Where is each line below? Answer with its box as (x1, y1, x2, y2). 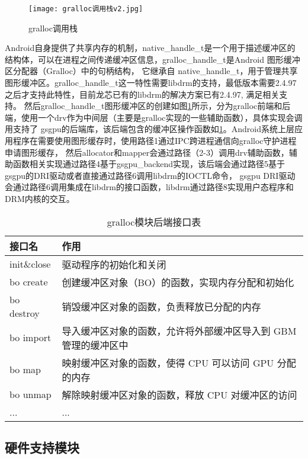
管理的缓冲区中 (62, 338, 129, 352)
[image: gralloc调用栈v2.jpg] (28, 5, 143, 13)
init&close (9, 257, 51, 271)
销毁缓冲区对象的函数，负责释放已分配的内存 (62, 299, 261, 313)
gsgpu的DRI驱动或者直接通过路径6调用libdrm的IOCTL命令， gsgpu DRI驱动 (5, 169, 296, 181)
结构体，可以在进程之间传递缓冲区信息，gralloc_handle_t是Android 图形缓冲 (5, 53, 300, 65)
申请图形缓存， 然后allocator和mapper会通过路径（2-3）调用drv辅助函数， (5, 146, 289, 158)
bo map (9, 362, 41, 377)
